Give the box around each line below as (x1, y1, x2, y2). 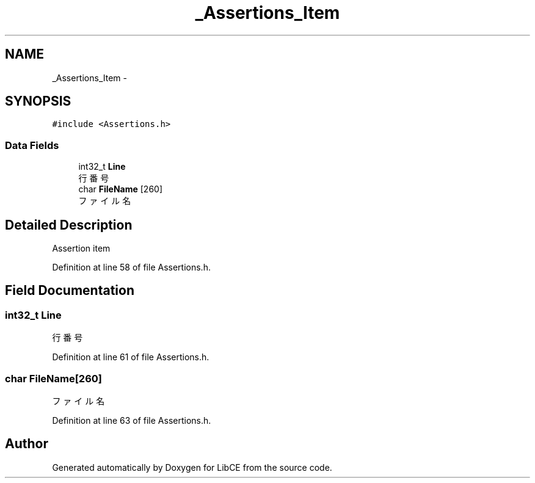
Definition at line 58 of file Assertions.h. (52, 262, 211, 273)
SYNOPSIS (5, 93, 71, 109)
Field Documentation (5, 283, 134, 299)
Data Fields (5, 139, 59, 151)
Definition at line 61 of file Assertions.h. (52, 352, 209, 363)
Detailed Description (5, 217, 133, 233)
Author (5, 436, 48, 452)
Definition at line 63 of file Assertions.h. (52, 415, 211, 426)
